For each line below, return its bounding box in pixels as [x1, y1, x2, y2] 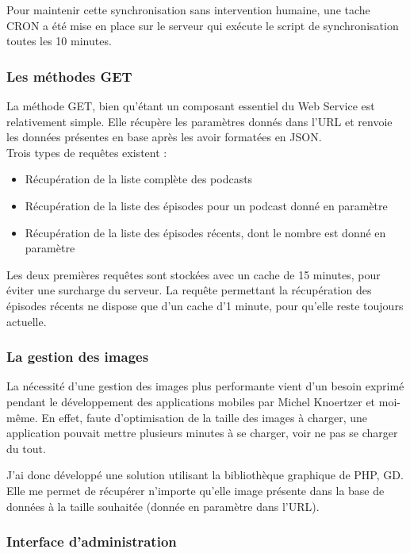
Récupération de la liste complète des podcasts [25, 171, 253, 187]
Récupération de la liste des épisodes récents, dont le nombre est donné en [25, 224, 386, 240]
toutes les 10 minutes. [6, 33, 112, 49]
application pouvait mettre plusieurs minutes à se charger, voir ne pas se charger [6, 424, 398, 441]
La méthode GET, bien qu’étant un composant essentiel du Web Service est [6, 98, 375, 113]
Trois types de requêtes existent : [6, 144, 167, 160]
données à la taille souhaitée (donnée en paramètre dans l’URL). [6, 497, 320, 514]
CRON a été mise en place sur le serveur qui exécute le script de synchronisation [6, 17, 399, 33]
